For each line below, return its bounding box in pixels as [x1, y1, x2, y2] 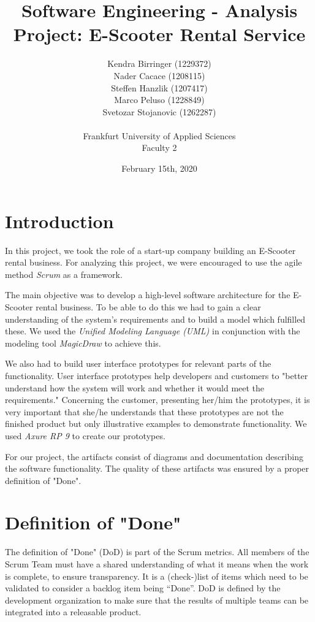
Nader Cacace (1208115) [113, 69, 205, 82]
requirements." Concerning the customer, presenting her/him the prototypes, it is [5, 393, 310, 406]
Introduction [5, 208, 114, 233]
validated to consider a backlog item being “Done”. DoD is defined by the [5, 582, 281, 594]
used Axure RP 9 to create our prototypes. [5, 429, 165, 442]
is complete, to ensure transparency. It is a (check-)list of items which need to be [5, 569, 308, 582]
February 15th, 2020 [121, 162, 197, 175]
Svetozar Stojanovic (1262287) [102, 105, 216, 118]
